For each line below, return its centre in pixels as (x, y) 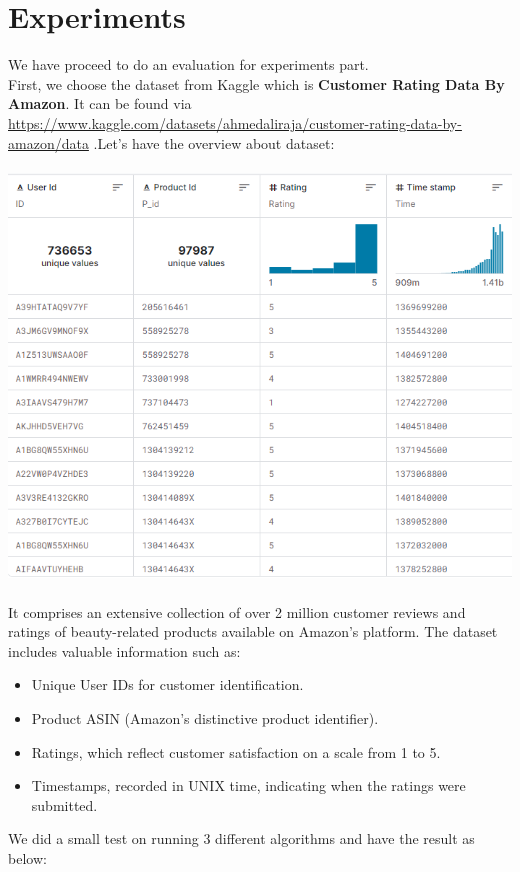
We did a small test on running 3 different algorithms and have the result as (241, 838)
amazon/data (48, 142)
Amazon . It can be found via (100, 103)
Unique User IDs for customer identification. (167, 684)
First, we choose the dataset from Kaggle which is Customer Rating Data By (256, 83)
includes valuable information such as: (124, 650)
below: (27, 857)
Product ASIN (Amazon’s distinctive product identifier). (205, 717)
